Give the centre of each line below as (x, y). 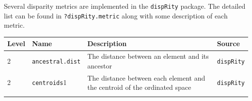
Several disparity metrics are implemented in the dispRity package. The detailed (125, 6)
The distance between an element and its (148, 56)
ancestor (100, 65)
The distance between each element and (146, 77)
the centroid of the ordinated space (139, 87)
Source (228, 43)
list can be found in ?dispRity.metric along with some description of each (116, 15)
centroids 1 (49, 82)
